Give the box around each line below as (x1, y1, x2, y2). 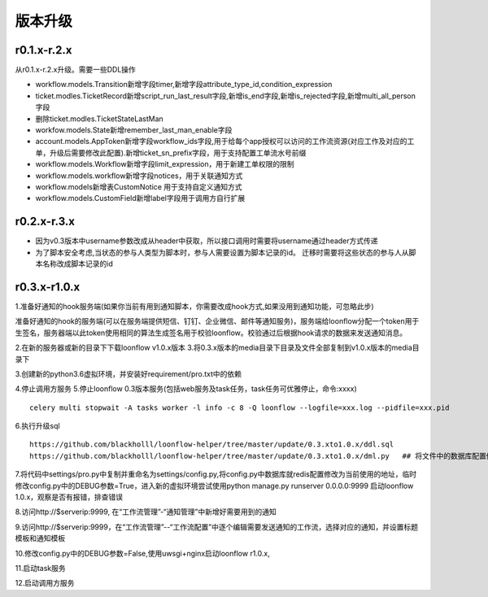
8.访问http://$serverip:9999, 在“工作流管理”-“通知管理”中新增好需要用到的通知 (15, 507, 277, 516)
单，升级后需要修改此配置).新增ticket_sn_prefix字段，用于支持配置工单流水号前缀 (35, 147, 307, 158)
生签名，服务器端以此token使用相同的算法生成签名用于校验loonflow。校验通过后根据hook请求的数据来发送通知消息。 (15, 328, 407, 338)
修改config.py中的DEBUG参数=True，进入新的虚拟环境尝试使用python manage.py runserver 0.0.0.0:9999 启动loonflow (15, 481, 414, 490)
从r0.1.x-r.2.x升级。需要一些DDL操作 (15, 65, 136, 75)
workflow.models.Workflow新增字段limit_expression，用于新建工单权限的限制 (35, 159, 294, 169)
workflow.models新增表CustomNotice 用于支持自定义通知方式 (35, 181, 243, 191)
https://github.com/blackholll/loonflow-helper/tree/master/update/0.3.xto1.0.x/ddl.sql (29, 440, 394, 449)
